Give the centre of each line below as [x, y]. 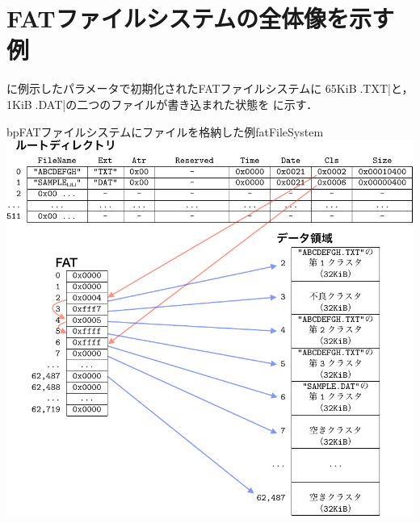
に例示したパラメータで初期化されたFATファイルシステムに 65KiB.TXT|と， [210, 88]
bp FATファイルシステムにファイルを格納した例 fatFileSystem [165, 131]
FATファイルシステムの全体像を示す [200, 18]
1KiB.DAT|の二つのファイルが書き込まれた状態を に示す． [162, 104]
